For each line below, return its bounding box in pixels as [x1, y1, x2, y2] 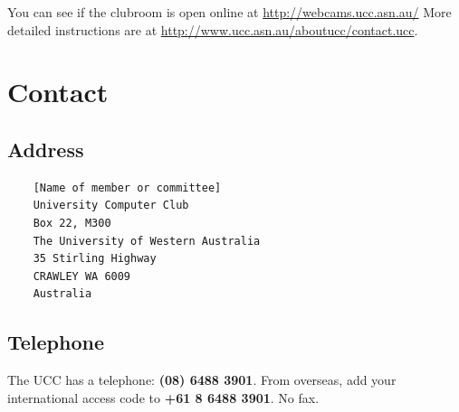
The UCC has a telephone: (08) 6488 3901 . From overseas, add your [7, 370, 397, 389]
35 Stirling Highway [33, 252, 157, 266]
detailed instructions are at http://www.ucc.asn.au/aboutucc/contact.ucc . [7, 20, 418, 39]
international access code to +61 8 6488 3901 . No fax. [7, 388, 320, 407]
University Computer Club [33, 199, 189, 212]
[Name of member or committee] [33, 181, 222, 194]
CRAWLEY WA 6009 [33, 269, 131, 283]
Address [7, 135, 84, 163]
